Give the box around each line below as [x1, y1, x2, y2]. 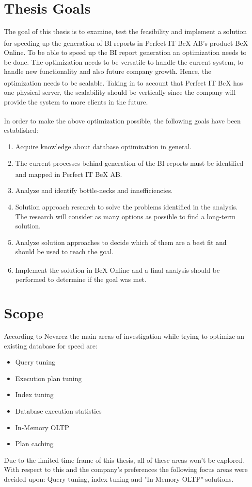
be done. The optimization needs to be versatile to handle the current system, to [4, 56, 244, 67]
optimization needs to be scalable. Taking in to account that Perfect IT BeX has [4, 77, 243, 87]
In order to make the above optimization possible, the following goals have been [4, 115, 241, 125]
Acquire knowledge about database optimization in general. [15, 141, 192, 151]
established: [4, 125, 38, 135]
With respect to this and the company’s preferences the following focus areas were [4, 464, 248, 474]
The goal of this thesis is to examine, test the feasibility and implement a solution [4, 26, 247, 36]
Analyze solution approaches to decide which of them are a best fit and [15, 237, 227, 247]
